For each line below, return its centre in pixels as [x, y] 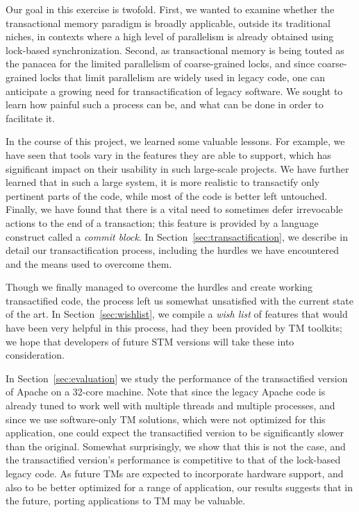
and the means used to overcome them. [89, 263]
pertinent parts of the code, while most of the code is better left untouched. [167, 195]
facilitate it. [31, 118]
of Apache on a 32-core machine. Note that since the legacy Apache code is [166, 392]
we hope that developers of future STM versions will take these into [150, 341]
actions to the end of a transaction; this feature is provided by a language [162, 222]
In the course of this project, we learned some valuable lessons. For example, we [175, 141]
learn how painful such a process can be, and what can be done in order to [165, 104]
